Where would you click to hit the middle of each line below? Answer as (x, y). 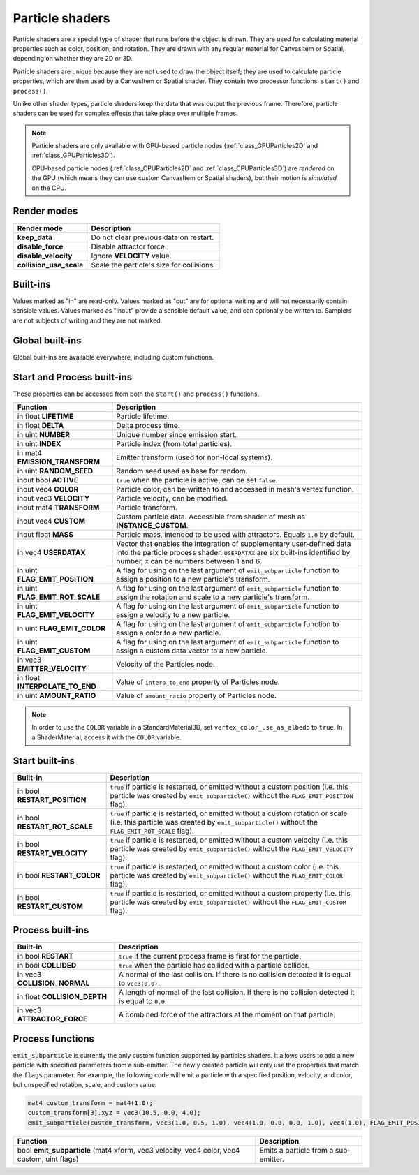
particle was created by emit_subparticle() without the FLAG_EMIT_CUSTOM (228, 902)
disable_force (40, 246)
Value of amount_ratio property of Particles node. (197, 696)
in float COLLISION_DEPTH (62, 997)
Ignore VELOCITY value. (131, 256)
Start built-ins (44, 761)
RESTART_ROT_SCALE (55, 826)
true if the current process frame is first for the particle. (210, 956)
